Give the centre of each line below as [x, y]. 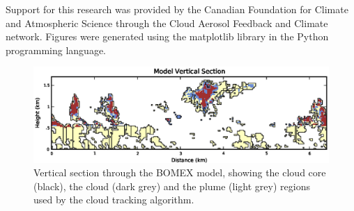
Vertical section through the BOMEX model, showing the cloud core [180, 172]
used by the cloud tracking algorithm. [114, 200]
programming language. [56, 50]
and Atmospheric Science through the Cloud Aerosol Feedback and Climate [167, 23]
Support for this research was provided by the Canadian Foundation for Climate [177, 9]
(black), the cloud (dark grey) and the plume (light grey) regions [172, 186]
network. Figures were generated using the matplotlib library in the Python [167, 36]
